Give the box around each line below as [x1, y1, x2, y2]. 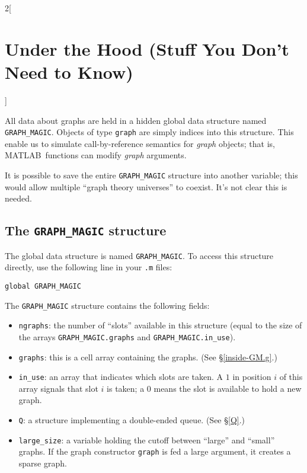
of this [279, 370, 303, 383]
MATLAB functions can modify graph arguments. [5, 149, 187, 161]
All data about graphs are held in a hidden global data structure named [5, 114, 267, 126]
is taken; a [107, 382, 145, 394]
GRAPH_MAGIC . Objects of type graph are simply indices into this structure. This [5, 126, 294, 138]
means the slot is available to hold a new [153, 382, 302, 394]
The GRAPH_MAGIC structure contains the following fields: [5, 299, 210, 311]
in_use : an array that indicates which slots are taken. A [18, 370, 223, 383]
